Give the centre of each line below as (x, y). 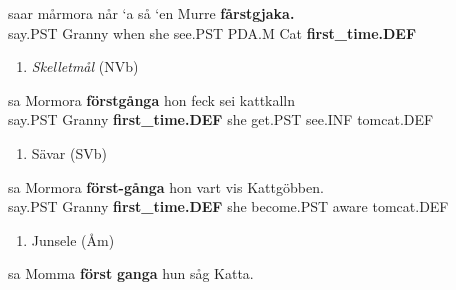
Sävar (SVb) (69, 152)
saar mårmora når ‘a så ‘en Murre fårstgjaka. (151, 13)
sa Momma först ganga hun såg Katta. (131, 273)
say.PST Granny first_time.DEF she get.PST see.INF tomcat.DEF (221, 119)
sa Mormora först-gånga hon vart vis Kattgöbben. (166, 186)
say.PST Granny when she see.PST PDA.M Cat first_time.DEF (212, 32)
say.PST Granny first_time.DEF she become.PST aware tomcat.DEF (228, 206)
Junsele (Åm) (73, 239)
